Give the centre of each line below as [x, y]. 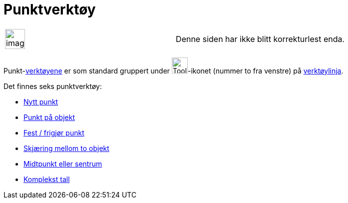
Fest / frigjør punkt [54, 132]
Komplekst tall [47, 179]
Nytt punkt [41, 101]
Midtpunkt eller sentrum [63, 163]
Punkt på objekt [49, 117]
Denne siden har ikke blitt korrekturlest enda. [260, 39]
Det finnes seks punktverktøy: [53, 86]
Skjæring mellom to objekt [66, 148]
